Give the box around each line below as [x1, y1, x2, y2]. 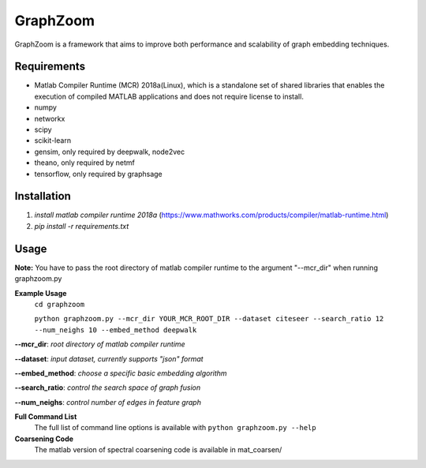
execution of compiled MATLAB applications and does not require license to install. [34, 92, 304, 101]
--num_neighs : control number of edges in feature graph [14, 397, 201, 406]
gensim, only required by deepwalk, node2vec [34, 147, 185, 156]
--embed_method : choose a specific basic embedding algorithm [14, 368, 228, 378]
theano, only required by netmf [34, 158, 136, 167]
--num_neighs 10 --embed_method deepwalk [34, 325, 197, 335]
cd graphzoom [34, 300, 85, 309]
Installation [14, 189, 71, 203]
